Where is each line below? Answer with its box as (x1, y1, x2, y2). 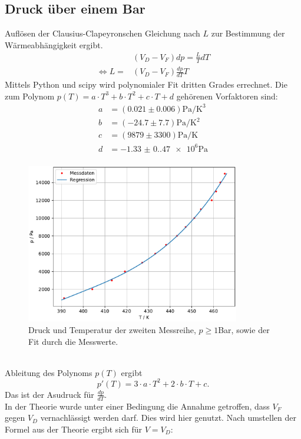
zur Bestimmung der (211, 27, 285, 39)
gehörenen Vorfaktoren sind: (176, 89, 278, 102)
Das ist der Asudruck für (5, 388, 94, 400)
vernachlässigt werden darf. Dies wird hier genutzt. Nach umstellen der (40, 411, 296, 424)
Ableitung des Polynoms (5, 366, 92, 378)
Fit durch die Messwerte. (28, 335, 118, 347)
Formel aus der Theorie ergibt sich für (5, 423, 143, 435)
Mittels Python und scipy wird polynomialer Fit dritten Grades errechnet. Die (5, 78, 287, 90)
